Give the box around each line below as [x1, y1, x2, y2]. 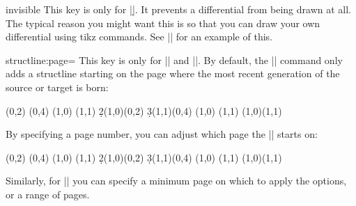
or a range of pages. [6, 187, 90, 201]
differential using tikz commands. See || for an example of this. [6, 29, 272, 44]
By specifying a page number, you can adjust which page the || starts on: [6, 127, 318, 141]
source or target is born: [6, 79, 109, 94]
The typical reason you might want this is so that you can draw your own [6, 15, 320, 30]
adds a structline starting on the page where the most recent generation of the [6, 66, 340, 81]
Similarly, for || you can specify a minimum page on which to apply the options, [6, 173, 347, 188]
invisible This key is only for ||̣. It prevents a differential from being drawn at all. [6, 2, 351, 16]
